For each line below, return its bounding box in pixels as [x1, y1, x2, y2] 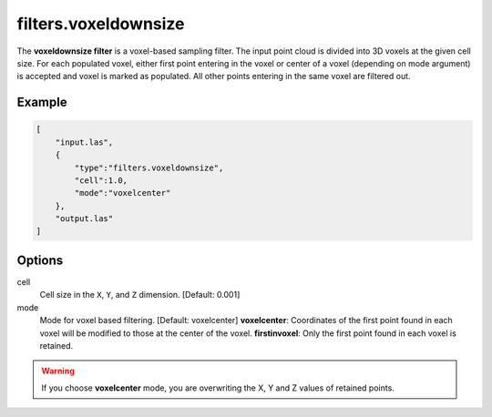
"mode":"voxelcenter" [74, 188, 171, 198]
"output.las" [55, 214, 114, 224]
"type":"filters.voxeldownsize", [74, 162, 224, 173]
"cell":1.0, [74, 175, 128, 186]
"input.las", [55, 137, 114, 147]
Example [16, 95, 67, 110]
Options [16, 252, 64, 268]
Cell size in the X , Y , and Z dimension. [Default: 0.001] [39, 290, 241, 300]
